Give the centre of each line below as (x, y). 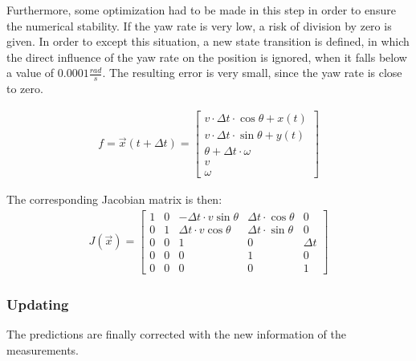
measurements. (43, 349)
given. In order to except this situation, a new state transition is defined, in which (208, 41)
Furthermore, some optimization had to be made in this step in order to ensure (201, 10)
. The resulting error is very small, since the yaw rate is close (252, 73)
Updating (38, 304)
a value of (31, 73)
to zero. (25, 89)
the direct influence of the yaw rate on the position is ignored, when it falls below (207, 57)
